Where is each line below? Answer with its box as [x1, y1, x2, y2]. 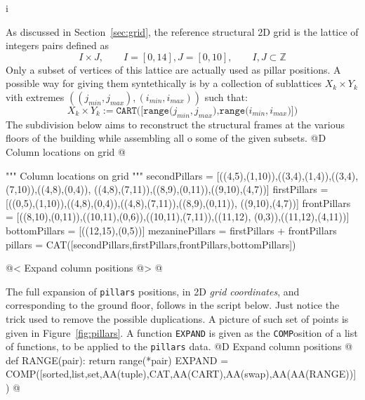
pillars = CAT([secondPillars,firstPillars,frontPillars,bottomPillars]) [6, 236, 296, 251]
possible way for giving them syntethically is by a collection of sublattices [6, 76, 322, 91]
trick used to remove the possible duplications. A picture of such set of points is [6, 311, 349, 326]
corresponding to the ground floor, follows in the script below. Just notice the [6, 298, 340, 312]
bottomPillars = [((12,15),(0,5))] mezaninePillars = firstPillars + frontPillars [6, 222, 337, 237]
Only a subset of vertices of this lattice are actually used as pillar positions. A [6, 62, 341, 76]
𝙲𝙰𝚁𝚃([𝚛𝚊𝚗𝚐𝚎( [116, 105, 173, 116]
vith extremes [6, 89, 65, 104]
